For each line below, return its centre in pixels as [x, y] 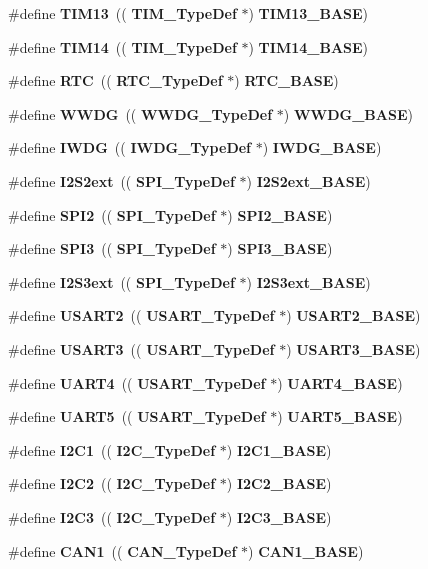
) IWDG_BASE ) [322, 147]
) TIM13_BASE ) [308, 13]
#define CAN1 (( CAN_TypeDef [122, 550]
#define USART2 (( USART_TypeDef [141, 315]
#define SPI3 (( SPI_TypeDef [112, 248]
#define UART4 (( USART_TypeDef [137, 382]
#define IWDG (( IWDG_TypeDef [130, 147]
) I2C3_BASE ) [279, 516]
